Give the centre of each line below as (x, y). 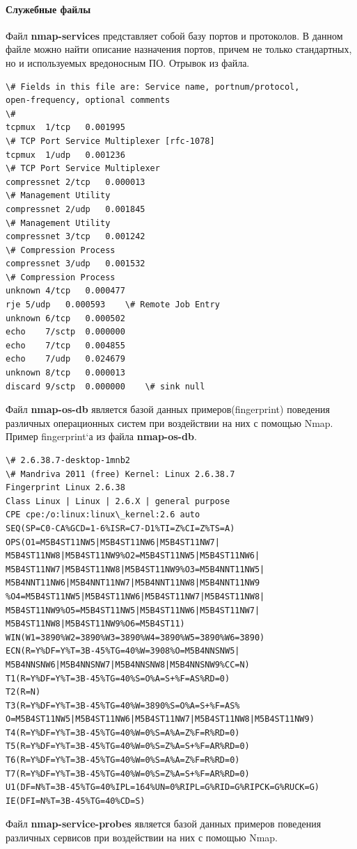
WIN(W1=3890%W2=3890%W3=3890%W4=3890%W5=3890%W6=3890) (135, 637)
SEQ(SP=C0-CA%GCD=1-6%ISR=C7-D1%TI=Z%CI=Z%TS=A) (120, 528)
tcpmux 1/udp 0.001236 (65, 155)
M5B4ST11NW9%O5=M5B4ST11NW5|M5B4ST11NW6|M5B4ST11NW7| (133, 610)
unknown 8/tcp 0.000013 (65, 373)
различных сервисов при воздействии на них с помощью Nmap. (142, 838)
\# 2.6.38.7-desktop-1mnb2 (68, 461)
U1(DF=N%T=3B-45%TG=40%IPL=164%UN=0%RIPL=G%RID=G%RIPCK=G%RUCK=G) (163, 787)
